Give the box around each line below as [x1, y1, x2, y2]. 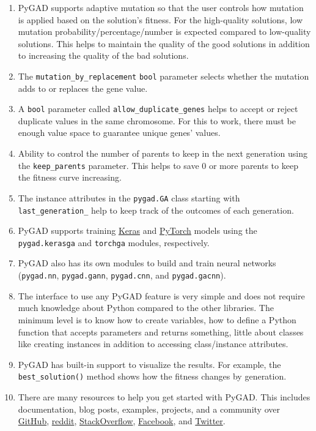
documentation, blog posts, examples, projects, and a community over [18, 402, 280, 415]
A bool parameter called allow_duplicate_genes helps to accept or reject [18, 102, 298, 115]
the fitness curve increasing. [18, 171, 122, 184]
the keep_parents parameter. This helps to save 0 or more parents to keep [18, 159, 298, 171]
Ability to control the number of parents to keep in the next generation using [18, 147, 308, 160]
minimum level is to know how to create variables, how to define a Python [18, 313, 296, 326]
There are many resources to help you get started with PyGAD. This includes [18, 390, 310, 403]
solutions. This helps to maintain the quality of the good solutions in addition [18, 37, 310, 50]
